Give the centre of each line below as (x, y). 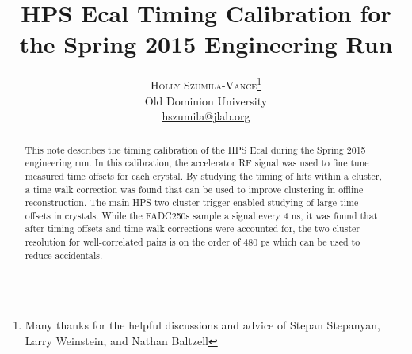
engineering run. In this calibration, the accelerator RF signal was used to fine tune (197, 163)
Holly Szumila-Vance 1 (206, 84)
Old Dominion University (206, 100)
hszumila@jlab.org (206, 116)
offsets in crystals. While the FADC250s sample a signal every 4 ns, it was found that (201, 215)
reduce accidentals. (64, 255)
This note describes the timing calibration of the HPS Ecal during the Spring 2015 (195, 149)
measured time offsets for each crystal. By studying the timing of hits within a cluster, (203, 175)
